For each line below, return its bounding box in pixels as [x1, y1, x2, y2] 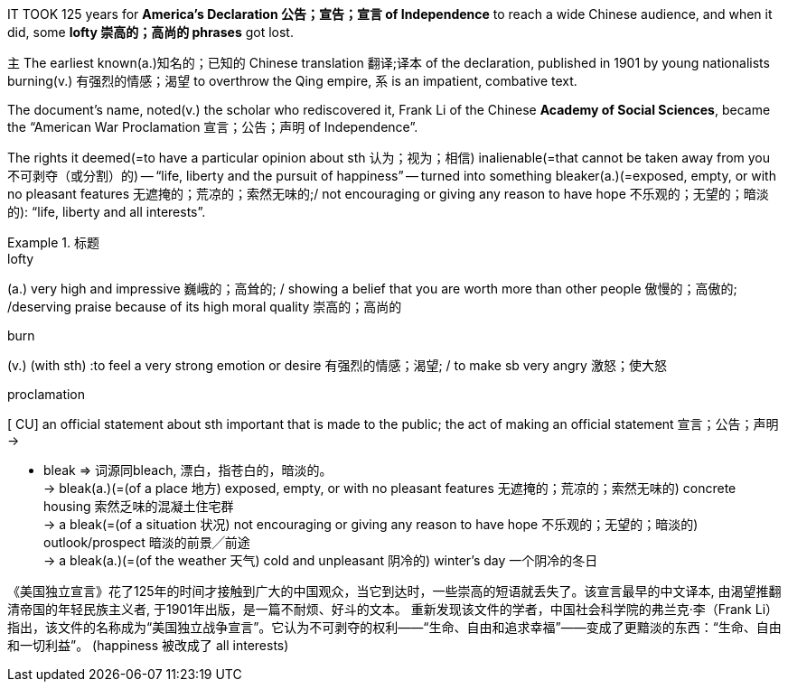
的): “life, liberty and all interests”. [7, 204, 206, 219]
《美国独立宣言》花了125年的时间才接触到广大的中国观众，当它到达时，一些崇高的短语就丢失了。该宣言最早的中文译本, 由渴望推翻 [7, 583, 782, 599]
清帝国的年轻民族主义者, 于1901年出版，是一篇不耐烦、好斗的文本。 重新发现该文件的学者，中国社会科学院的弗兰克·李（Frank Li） [7, 601, 779, 617]
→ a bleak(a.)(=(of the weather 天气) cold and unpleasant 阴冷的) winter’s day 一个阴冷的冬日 [43, 553, 598, 568]
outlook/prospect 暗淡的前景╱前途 [43, 535, 250, 550]
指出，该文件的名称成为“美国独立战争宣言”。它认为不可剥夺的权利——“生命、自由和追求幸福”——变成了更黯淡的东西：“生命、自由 [7, 619, 782, 635]
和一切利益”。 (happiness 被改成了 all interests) [7, 638, 289, 653]
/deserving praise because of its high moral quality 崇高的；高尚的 [7, 299, 402, 314]
